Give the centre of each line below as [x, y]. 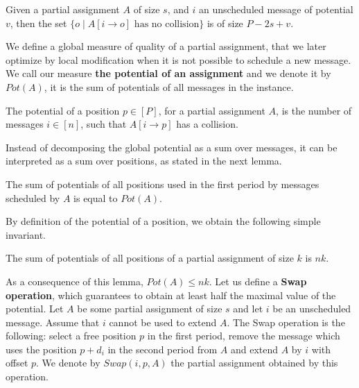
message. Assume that [53, 322]
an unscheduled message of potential [276, 9]
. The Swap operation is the [286, 322]
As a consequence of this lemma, [75, 281]
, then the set [38, 23]
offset [17, 363]
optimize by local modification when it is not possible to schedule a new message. [178, 59]
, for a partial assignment [212, 110]
